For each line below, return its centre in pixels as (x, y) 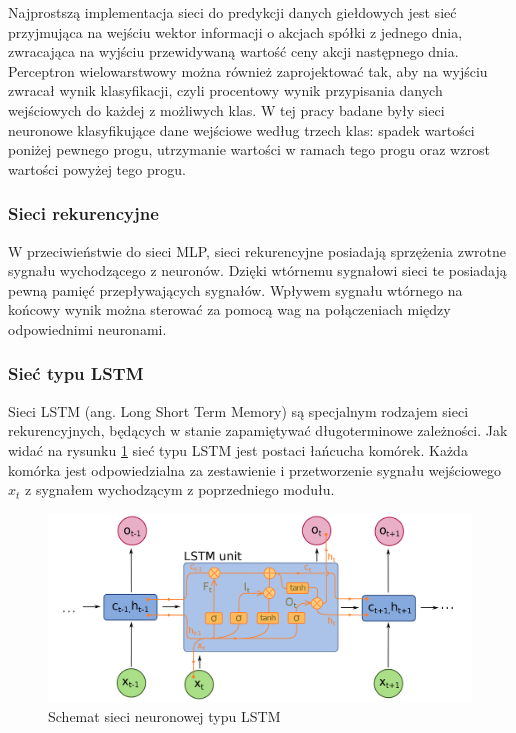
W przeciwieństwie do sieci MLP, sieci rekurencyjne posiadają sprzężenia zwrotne (257, 250)
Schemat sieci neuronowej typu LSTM (164, 715)
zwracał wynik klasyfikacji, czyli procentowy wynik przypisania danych (225, 90)
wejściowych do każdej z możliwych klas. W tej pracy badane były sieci (226, 109)
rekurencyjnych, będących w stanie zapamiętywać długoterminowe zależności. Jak (258, 430)
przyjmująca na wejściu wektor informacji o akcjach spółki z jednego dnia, (235, 31)
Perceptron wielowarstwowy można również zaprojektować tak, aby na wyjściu (248, 70)
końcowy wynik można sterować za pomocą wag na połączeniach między (229, 309)
